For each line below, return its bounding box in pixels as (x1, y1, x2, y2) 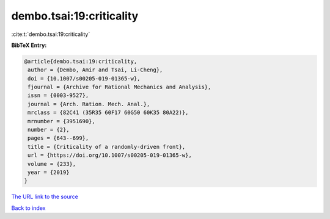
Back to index (11, 204, 46, 212)
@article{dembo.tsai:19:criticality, (24, 58, 137, 65)
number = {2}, (28, 126, 70, 134)
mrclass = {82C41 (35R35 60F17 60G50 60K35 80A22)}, (28, 109, 189, 116)
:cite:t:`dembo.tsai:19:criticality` (11, 31, 90, 38)
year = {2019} (28, 169, 70, 176)
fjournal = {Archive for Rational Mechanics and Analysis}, (28, 84, 211, 91)
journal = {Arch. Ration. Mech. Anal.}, (28, 101, 150, 107)
